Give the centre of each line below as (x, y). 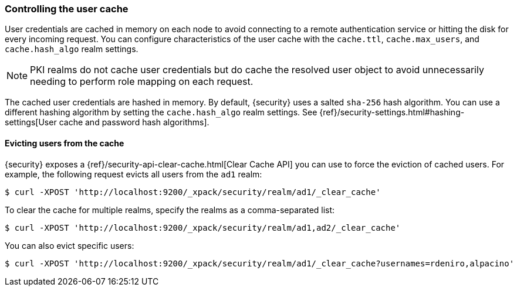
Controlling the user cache (67, 9)
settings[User (31, 122)
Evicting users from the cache (65, 143)
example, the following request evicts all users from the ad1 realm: (134, 174)
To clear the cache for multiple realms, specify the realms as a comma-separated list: (170, 210)
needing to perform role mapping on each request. (142, 82)
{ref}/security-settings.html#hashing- (392, 112)
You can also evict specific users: (70, 245)
